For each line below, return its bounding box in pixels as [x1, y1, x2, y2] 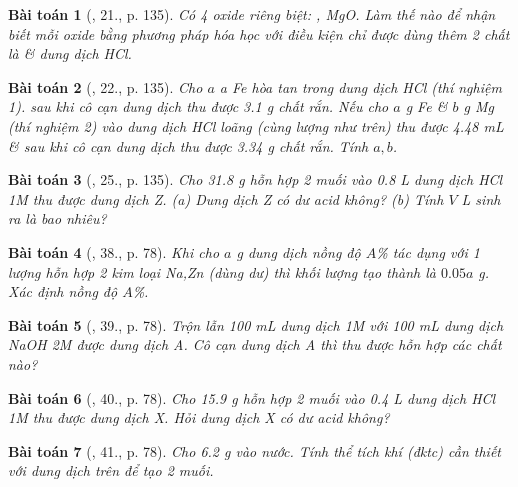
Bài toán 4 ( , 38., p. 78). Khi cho [8, 241, 220, 262]
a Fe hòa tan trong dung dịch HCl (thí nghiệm [219, 76, 502, 97]
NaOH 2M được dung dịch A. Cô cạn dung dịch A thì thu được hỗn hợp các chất [8, 334, 502, 355]
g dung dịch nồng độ [236, 241, 361, 262]
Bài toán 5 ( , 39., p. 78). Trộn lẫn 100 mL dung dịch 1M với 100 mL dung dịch [8, 314, 504, 335]
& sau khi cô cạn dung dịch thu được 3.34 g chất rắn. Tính [8, 135, 369, 156]
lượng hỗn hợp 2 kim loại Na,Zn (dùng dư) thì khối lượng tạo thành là [8, 261, 436, 282]
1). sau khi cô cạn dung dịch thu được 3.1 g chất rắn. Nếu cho [8, 96, 389, 117]
